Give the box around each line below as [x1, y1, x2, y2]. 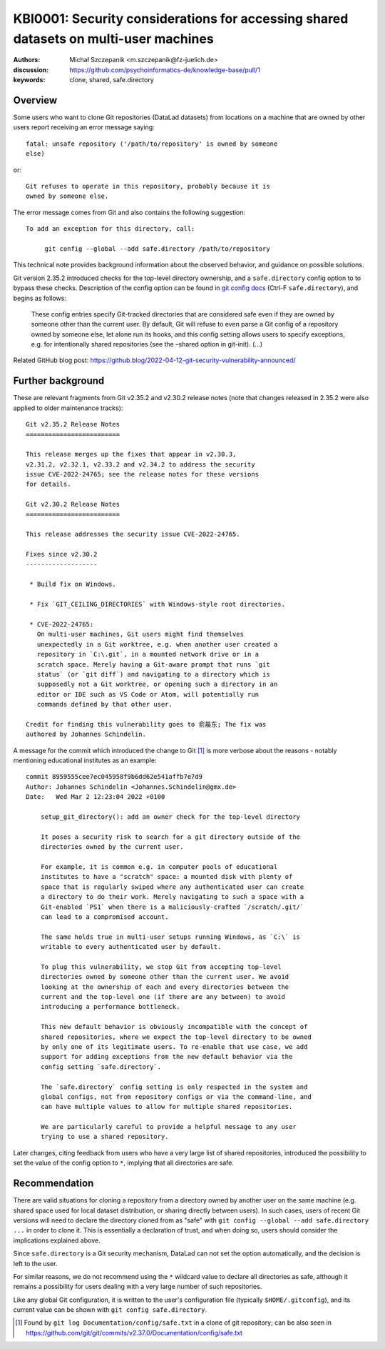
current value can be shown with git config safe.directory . [13, 1305, 207, 1314]
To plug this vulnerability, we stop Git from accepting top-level [40, 962, 282, 971]
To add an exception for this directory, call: [26, 225, 195, 233]
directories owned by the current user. [40, 843, 185, 851]
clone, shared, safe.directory [69, 76, 155, 84]
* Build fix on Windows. [29, 580, 117, 589]
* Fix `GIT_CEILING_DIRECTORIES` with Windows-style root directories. [29, 600, 285, 609]
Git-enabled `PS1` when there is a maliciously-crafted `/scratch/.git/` [40, 902, 304, 911]
